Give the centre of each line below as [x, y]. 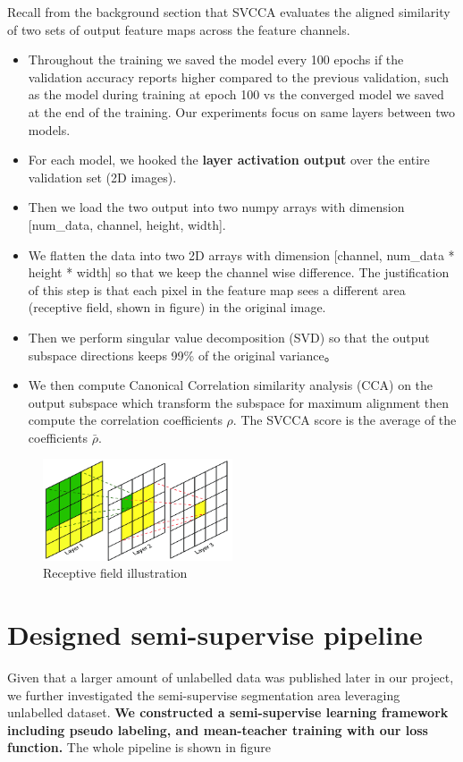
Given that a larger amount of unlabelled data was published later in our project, [231, 677]
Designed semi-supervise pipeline [215, 634]
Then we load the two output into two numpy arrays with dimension [216, 207]
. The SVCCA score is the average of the [345, 420]
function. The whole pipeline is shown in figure [139, 747]
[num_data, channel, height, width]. [127, 224]
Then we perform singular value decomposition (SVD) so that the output [229, 337]
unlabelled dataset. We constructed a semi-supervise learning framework [228, 712]
